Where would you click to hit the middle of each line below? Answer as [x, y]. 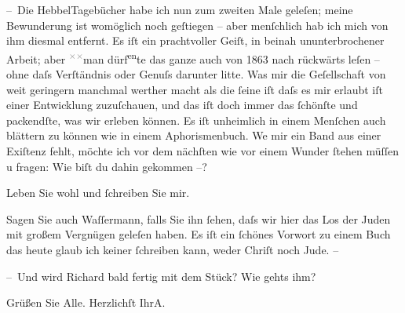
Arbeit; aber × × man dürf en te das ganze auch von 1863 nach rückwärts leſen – [193, 57]
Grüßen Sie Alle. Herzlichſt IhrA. [86, 302]
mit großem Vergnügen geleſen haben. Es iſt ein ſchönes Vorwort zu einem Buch [199, 234]
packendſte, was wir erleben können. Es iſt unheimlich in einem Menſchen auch [196, 120]
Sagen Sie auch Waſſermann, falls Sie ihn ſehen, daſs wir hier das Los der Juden [199, 218]
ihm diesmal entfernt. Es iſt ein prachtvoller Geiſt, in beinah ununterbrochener [195, 40]
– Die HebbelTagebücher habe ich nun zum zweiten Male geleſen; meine [180, 9]
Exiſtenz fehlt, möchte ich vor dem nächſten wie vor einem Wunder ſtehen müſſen [203, 151]
